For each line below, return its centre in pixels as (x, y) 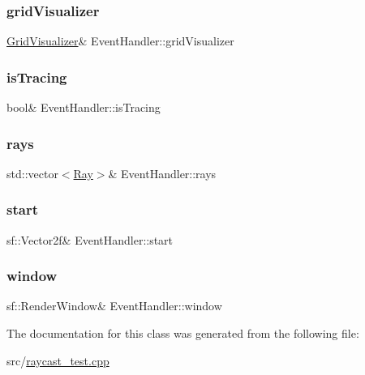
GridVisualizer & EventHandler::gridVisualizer (120, 41)
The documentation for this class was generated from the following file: (183, 333)
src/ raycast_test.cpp (58, 360)
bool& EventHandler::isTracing (84, 107)
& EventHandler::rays (162, 173)
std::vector (32, 173)
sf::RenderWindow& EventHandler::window (114, 306)
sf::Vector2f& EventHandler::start (90, 239)
